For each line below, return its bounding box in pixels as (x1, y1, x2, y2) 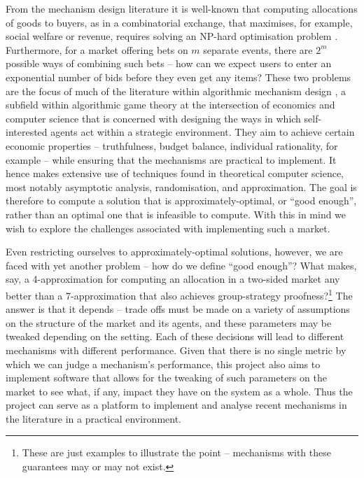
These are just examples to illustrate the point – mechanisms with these (22, 445, 331, 460)
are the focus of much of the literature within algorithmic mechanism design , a (6, 83, 346, 98)
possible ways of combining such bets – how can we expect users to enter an (6, 56, 332, 71)
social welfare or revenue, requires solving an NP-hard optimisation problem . (6, 29, 338, 43)
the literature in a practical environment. (6, 411, 182, 426)
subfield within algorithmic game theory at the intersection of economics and (6, 97, 335, 112)
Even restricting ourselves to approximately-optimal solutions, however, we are (6, 244, 343, 259)
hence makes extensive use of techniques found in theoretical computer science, (6, 166, 344, 181)
